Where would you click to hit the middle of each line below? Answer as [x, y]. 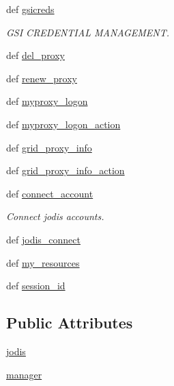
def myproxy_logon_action [63, 124]
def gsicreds [30, 9]
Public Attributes [70, 323]
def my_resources [43, 262]
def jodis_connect [43, 239]
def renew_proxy [42, 78]
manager [24, 374]
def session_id [36, 286]
